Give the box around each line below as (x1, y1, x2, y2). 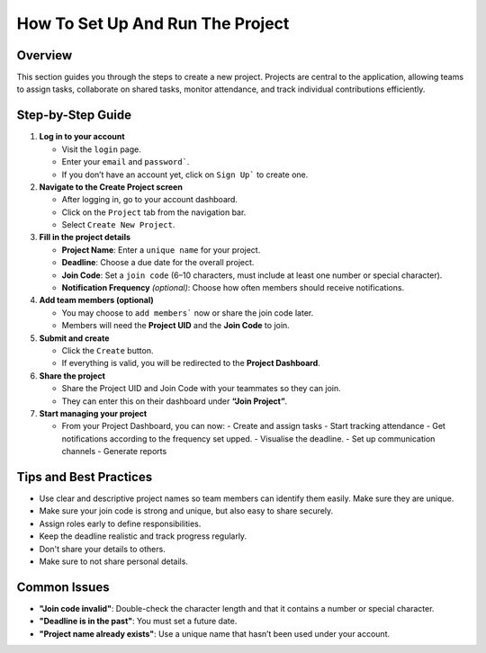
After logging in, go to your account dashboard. (61, 194, 238, 205)
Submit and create (39, 333, 110, 344)
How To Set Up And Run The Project (16, 13, 290, 33)
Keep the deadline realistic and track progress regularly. (39, 531, 247, 541)
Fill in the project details (39, 232, 130, 243)
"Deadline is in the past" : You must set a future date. (39, 616, 238, 627)
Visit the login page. (61, 144, 141, 155)
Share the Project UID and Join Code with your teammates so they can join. (61, 383, 341, 394)
